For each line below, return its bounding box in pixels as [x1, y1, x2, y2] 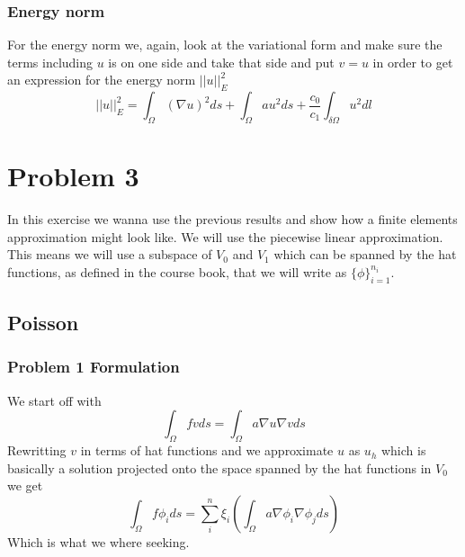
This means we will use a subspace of [7, 245, 212, 264]
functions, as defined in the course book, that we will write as [7, 262, 347, 281]
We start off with [7, 391, 102, 409]
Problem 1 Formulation [7, 355, 180, 378]
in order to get [372, 52, 453, 71]
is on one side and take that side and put [108, 52, 335, 71]
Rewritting [7, 441, 67, 460]
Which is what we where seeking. [7, 532, 190, 551]
